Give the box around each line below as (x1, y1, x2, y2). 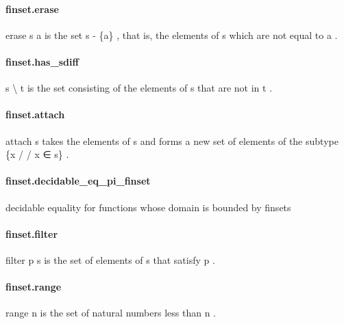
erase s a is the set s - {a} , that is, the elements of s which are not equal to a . (5, 27, 338, 42)
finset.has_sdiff (5, 54, 79, 68)
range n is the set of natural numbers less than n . (5, 306, 216, 320)
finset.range (5, 280, 62, 294)
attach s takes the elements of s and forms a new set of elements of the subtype (5, 133, 339, 148)
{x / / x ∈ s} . (5, 147, 69, 161)
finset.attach (5, 107, 65, 122)
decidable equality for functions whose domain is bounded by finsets (5, 200, 291, 214)
